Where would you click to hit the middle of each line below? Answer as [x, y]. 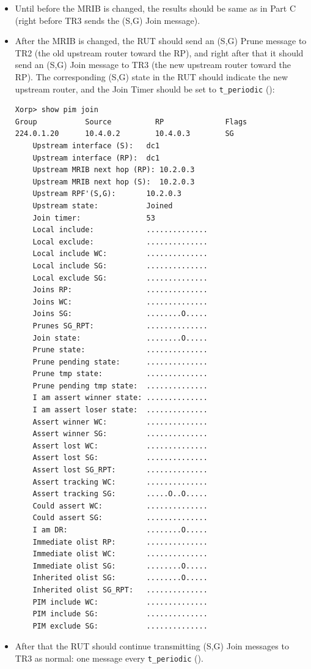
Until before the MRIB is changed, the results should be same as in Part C [155, 8]
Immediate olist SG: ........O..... [120, 566]
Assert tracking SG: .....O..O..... [120, 494]
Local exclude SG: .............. [120, 278]
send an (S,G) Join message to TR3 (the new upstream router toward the [153, 65]
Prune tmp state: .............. [120, 374]
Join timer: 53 [94, 218]
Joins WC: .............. [120, 302]
